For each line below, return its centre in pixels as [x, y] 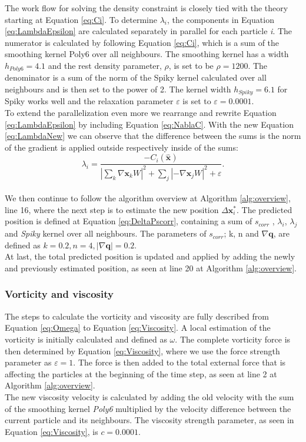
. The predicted [265, 209]
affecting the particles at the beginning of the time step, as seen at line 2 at [141, 373]
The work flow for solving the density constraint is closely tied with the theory [147, 8]
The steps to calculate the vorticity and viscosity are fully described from [137, 316]
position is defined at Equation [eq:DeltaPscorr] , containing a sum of [129, 221]
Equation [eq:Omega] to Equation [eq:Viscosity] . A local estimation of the [138, 328]
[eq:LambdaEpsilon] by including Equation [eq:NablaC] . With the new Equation [149, 124]
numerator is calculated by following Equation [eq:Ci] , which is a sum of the [142, 42]
